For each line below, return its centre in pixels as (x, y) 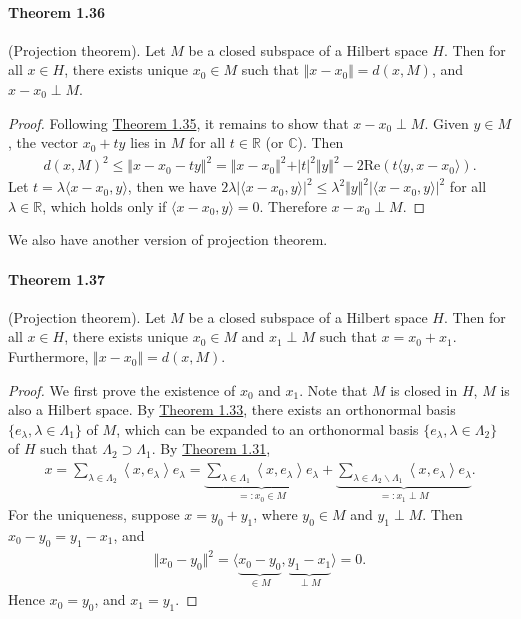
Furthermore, (48, 356)
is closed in (424, 389)
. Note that (333, 389)
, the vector (43, 142)
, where (275, 514)
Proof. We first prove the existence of (122, 389)
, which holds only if (104, 205)
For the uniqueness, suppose (94, 514)
